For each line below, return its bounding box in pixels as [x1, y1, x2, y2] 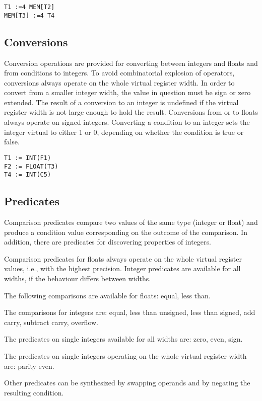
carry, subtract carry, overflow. [4, 316, 98, 327]
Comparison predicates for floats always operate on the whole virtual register [4, 253, 242, 264]
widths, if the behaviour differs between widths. [4, 273, 151, 283]
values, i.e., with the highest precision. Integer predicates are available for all [4, 263, 241, 274]
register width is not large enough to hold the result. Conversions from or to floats [4, 107, 258, 117]
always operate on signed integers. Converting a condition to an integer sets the [4, 117, 250, 127]
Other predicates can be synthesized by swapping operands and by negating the [4, 377, 250, 388]
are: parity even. [4, 360, 54, 371]
